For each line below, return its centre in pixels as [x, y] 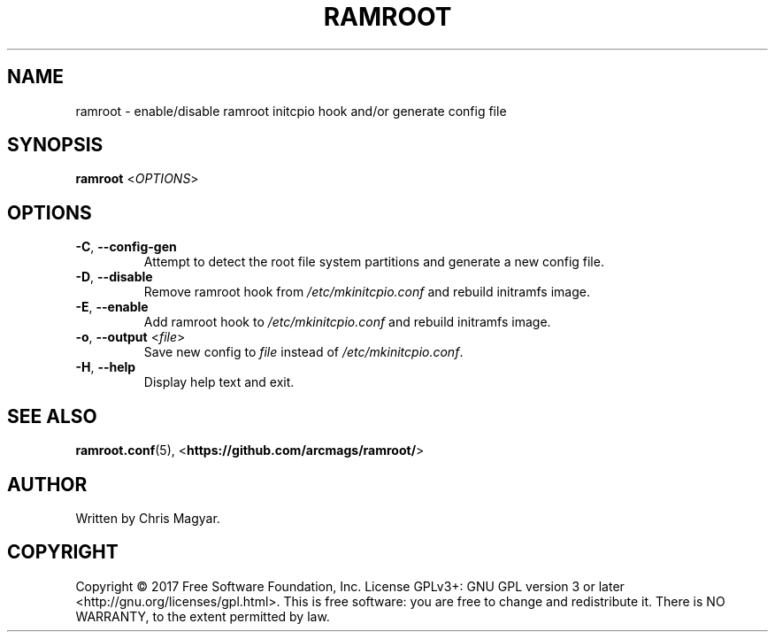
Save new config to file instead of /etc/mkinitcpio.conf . [303, 352]
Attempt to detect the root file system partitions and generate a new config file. [374, 262]
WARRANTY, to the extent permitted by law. [203, 616]
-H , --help [106, 367]
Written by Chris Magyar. [148, 518]
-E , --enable [112, 307]
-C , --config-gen [126, 247]
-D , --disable [114, 277]
